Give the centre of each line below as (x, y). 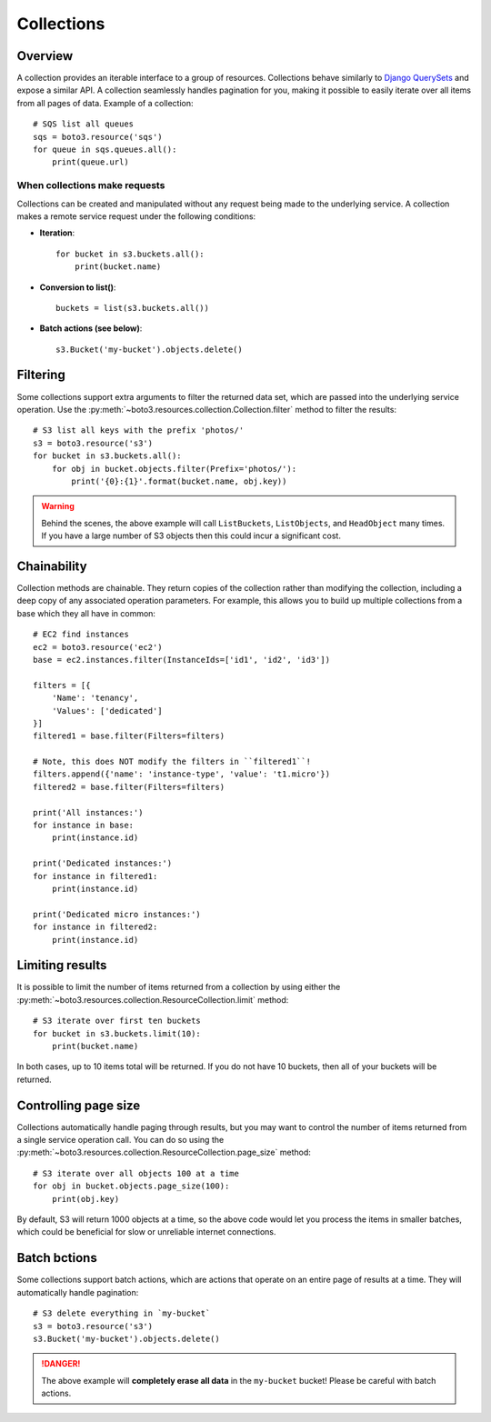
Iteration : (57, 233)
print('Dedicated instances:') (103, 863)
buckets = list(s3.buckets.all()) (132, 308)
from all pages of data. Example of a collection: (105, 103)
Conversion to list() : (78, 287)
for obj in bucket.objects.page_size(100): (131, 1186)
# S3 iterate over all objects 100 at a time (136, 1173)
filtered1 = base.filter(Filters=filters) (129, 736)
